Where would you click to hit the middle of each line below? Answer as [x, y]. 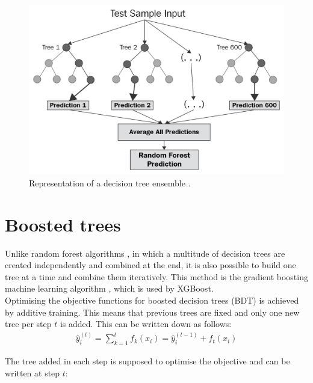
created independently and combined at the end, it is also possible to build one [150, 265]
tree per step [28, 324]
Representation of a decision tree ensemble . [110, 182]
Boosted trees [63, 224]
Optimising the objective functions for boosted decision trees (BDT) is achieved [152, 300]
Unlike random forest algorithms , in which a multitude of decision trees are [145, 253]
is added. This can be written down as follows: [146, 324]
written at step [33, 372]
